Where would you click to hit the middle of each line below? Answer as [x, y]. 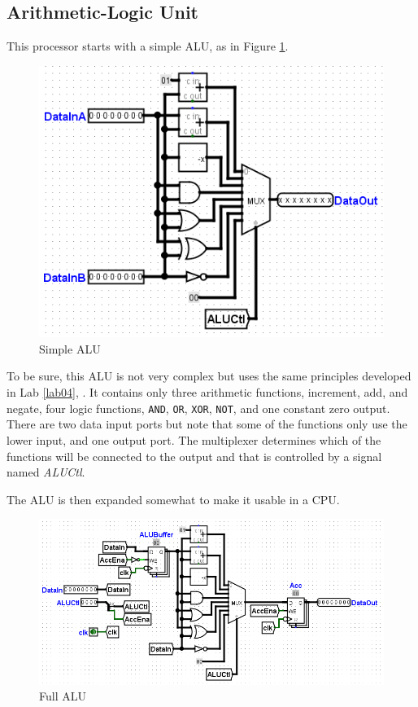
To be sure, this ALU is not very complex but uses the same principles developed [209, 376]
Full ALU [63, 696]
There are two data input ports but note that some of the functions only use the [207, 424]
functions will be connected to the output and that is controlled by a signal [194, 456]
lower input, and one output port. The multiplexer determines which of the [194, 439]
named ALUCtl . [46, 472]
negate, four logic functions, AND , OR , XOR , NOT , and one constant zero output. [198, 408]
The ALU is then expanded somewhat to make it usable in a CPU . [173, 499]
